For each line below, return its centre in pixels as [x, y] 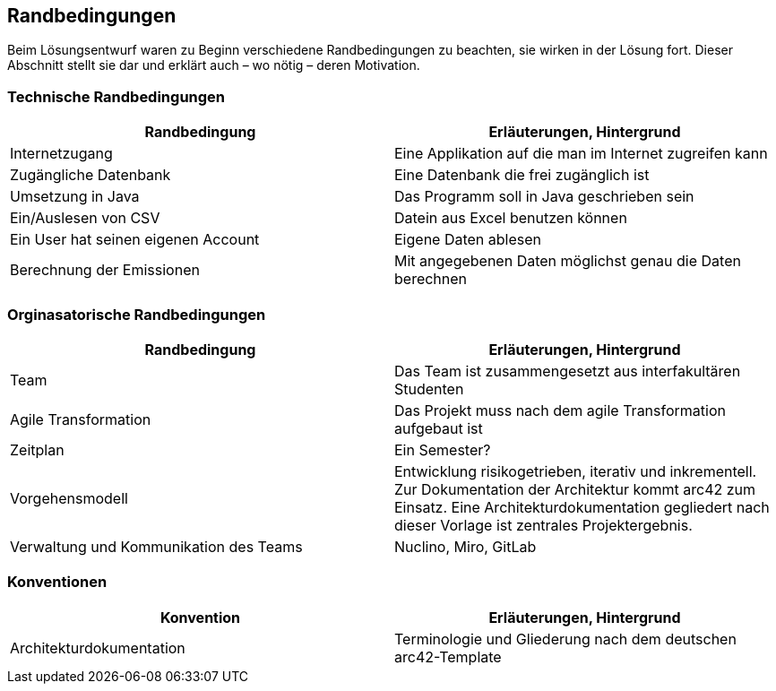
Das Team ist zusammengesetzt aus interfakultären [568, 371]
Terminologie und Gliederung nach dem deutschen [565, 639]
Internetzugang [61, 154]
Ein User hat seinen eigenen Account [135, 240]
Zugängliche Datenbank [91, 175]
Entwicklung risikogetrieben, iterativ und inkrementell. [576, 471]
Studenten [429, 389]
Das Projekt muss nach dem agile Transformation [560, 410]
